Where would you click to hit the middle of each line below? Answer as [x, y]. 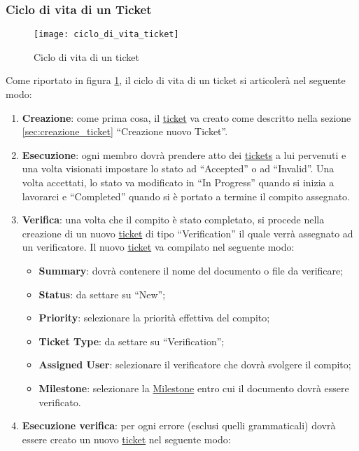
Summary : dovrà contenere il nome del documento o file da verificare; [191, 270]
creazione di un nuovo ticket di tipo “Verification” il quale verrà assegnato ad [188, 233]
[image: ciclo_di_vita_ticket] [106, 35]
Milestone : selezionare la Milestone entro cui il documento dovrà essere [194, 388]
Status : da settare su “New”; [102, 294]
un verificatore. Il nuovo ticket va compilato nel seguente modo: [158, 247]
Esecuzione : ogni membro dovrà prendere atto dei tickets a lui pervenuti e [184, 154]
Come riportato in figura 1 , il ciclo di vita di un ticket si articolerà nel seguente [176, 80]
